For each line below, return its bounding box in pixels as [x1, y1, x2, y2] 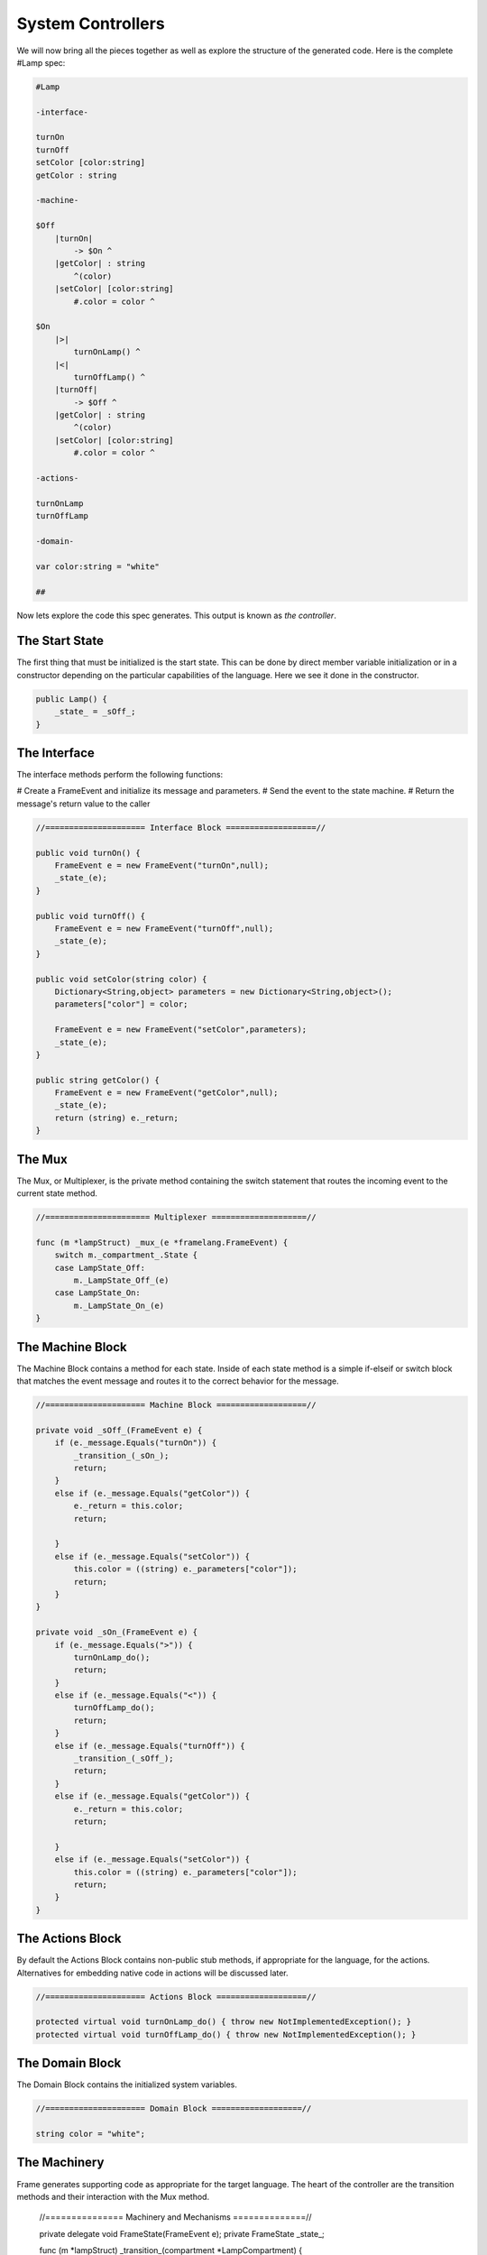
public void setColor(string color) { [35, 974, 207, 984]
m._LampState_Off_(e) [73, 1275, 170, 1285]
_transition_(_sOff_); [73, 1753, 175, 1763]
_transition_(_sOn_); [73, 1450, 170, 1460]
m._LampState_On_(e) [73, 1300, 165, 1311]
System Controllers [16, 14, 166, 33]
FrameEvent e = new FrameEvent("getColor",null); [54, 1088, 279, 1098]
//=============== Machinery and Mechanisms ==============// [39, 2212, 312, 2223]
